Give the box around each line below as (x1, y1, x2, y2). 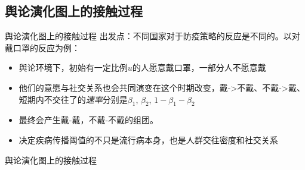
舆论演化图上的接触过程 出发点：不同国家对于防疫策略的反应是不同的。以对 (5, 30, 300, 42)
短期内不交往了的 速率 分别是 (19, 93, 128, 105)
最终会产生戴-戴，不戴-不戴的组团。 (19, 114, 159, 126)
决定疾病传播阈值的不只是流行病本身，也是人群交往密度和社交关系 (19, 133, 278, 146)
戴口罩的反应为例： (5, 41, 80, 53)
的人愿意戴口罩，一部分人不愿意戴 (132, 61, 266, 74)
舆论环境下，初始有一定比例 (19, 61, 128, 74)
